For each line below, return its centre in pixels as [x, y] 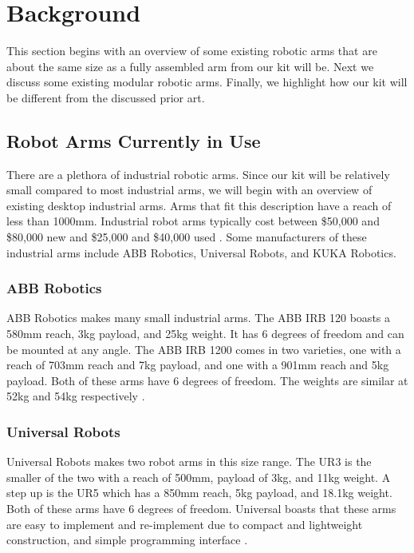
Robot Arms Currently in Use [134, 140]
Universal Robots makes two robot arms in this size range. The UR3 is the [189, 461]
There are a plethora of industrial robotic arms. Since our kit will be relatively [198, 174]
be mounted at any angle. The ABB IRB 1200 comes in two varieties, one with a [204, 349]
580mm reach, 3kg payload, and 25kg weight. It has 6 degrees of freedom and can [205, 334]
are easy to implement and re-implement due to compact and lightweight [185, 524]
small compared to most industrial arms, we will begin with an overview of [189, 190]
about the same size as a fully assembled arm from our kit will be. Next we [190, 66]
